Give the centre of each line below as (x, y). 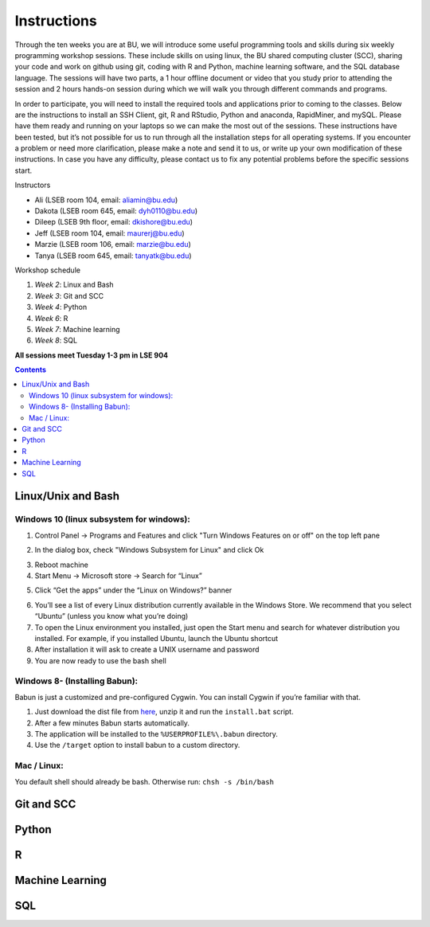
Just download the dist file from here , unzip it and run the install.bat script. (164, 712)
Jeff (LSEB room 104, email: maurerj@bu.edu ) (109, 233)
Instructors (33, 185)
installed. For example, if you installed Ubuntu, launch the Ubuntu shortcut (156, 638)
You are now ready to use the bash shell (100, 660)
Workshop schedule (48, 270)
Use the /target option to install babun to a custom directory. (137, 745)
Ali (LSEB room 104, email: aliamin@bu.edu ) (106, 200)
